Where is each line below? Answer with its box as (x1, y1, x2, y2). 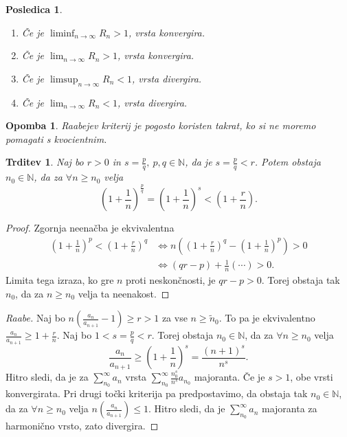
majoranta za (261, 401, 317, 416)
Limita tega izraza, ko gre (5, 273, 114, 287)
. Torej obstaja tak (261, 273, 340, 287)
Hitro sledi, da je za (5, 370, 89, 384)
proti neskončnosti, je (126, 273, 216, 287)
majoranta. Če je (194, 370, 265, 384)
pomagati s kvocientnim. (5, 131, 107, 146)
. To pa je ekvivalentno (219, 311, 315, 325)
